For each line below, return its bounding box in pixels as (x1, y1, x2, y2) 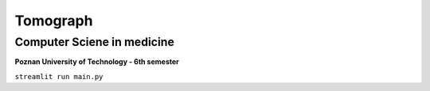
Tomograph (14, 12, 93, 29)
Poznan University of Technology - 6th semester (14, 57, 179, 66)
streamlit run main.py (14, 72, 104, 81)
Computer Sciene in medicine (14, 35, 175, 49)
